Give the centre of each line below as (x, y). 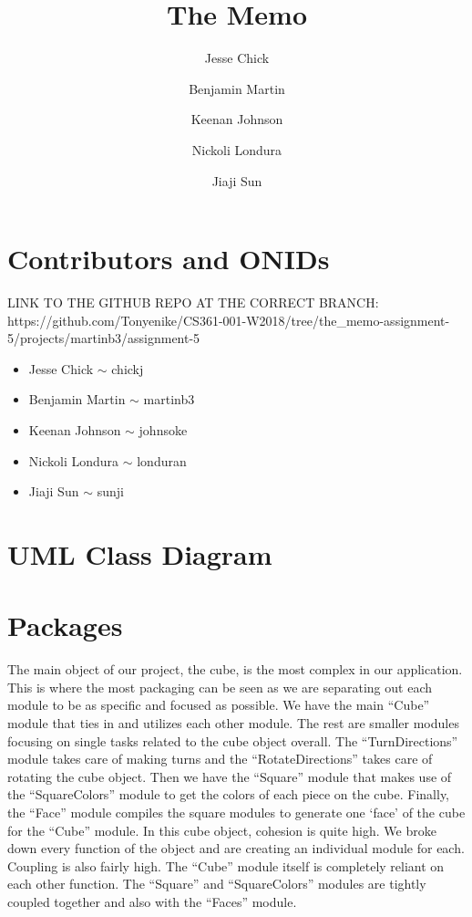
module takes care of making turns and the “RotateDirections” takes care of (220, 759)
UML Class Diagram (140, 553)
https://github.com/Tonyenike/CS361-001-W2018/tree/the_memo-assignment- (229, 320)
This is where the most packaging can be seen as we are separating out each (220, 687)
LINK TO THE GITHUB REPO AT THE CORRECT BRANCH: (193, 302)
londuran (162, 460)
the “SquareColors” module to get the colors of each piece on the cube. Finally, (229, 794)
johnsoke (163, 430)
